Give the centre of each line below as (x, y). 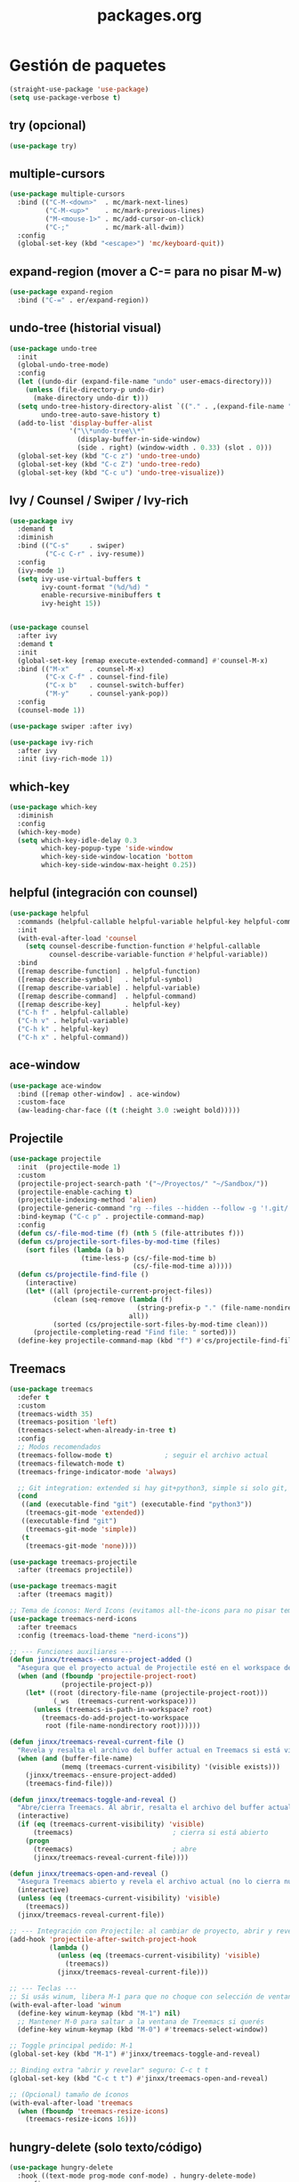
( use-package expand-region (61, 292)
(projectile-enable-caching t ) (75, 1192)
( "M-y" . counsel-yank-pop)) (107, 694)
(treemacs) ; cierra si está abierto (150, 1833)
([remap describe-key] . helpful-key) (99, 1004)
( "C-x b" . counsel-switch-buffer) (115, 685)
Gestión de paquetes (88, 65)
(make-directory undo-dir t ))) (91, 398)
